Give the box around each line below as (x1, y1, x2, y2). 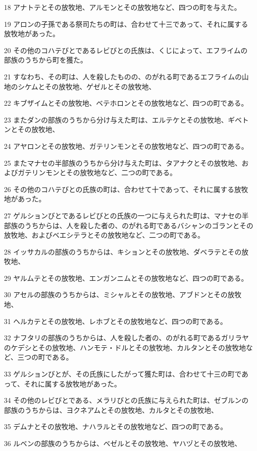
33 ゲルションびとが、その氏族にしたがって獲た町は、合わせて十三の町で (4, 369, 242, 379)
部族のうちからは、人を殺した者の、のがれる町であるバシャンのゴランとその (4, 220, 254, 230)
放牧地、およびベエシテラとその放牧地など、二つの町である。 (4, 230, 205, 240)
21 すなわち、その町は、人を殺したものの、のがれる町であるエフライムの (4, 71, 242, 81)
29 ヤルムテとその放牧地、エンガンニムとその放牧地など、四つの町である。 (4, 272, 248, 283)
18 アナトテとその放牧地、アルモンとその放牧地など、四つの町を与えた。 (4, 2, 241, 12)
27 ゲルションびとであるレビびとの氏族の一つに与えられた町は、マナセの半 (4, 210, 249, 220)
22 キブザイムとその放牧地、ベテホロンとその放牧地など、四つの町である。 (4, 98, 248, 108)
